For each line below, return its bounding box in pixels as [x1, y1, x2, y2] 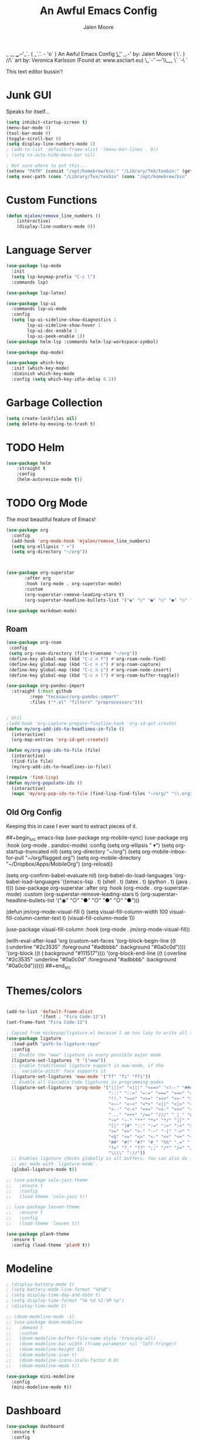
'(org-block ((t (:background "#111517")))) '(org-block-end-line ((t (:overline [6, 950, 187, 957]
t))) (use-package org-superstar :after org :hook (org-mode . [6, 884, 153, 891]
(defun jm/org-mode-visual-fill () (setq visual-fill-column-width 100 [6, 908, 168, 915]
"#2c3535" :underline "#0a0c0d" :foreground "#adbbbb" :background [6, 955, 176, 963]
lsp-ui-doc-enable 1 [27, 328, 77, 334]
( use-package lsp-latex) [6, 290, 67, 296]
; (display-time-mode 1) [6, 1303, 67, 1309]
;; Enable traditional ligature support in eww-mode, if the [11, 1063, 164, 1069]
